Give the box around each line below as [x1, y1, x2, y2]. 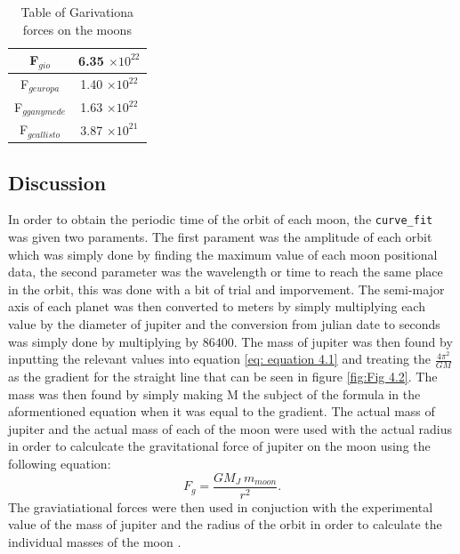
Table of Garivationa [20, 3, 134, 20]
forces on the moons [22, 20, 132, 38]
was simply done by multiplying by [8, 332, 199, 350]
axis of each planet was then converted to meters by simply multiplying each [8, 297, 425, 316]
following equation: [8, 454, 111, 473]
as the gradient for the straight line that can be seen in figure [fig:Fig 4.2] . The [8, 367, 438, 386]
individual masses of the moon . [8, 532, 182, 550]
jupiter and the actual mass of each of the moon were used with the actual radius [8, 419, 452, 438]
